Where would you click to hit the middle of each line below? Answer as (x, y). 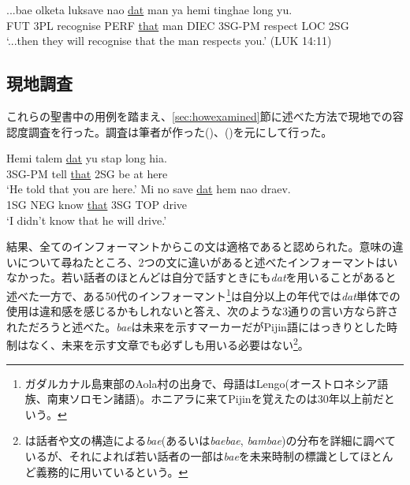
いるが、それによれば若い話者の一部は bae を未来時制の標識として (192, 455)
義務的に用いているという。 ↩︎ (112, 471)
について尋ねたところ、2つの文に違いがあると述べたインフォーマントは (202, 261)
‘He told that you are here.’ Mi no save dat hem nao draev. (149, 189)
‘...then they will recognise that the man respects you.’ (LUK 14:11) (169, 41)
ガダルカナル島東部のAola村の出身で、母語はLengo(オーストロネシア (201, 383)
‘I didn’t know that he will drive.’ (87, 220)
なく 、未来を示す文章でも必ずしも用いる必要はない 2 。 (168, 344)
